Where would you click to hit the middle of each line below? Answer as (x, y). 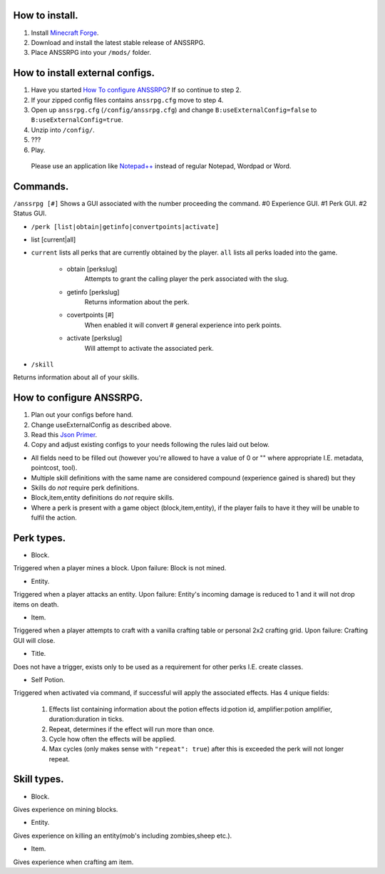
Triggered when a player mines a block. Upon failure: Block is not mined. (120, 568)
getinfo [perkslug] (93, 292)
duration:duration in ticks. (86, 719)
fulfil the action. (54, 518)
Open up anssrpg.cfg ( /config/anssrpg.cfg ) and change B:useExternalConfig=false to (174, 110)
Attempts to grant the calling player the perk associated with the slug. (186, 279)
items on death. (36, 604)
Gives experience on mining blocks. (66, 809)
